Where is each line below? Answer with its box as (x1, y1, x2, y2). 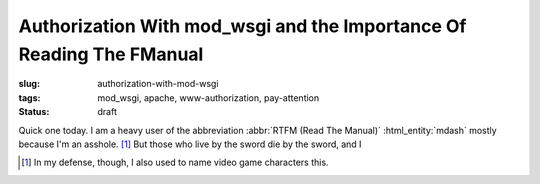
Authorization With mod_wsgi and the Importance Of (18, 15, 467, 37)
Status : (18, 106, 50, 118)
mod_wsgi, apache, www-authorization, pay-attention (97, 91, 320, 104)
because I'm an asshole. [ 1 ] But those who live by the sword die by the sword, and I (18, 138, 362, 150)
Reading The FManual (18, 43, 204, 65)
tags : (18, 91, 41, 104)
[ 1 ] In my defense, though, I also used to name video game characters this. (21, 156, 329, 169)
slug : (18, 78, 40, 90)
